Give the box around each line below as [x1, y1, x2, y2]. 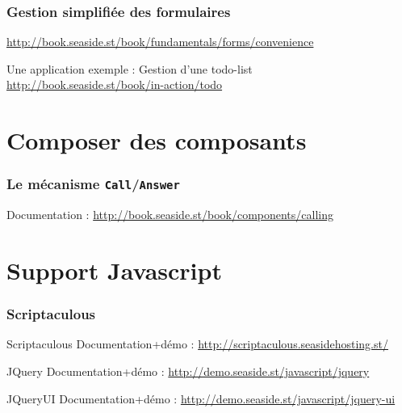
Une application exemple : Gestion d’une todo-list [6, 60, 253, 77]
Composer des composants [6, 124, 307, 157]
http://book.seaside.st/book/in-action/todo [6, 76, 223, 93]
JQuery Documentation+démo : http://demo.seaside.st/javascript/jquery [6, 362, 370, 379]
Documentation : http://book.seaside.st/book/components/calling [6, 206, 334, 223]
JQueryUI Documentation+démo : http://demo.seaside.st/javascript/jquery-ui [6, 390, 396, 407]
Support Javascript [6, 253, 222, 286]
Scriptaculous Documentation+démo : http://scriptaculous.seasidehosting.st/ [6, 335, 388, 352]
